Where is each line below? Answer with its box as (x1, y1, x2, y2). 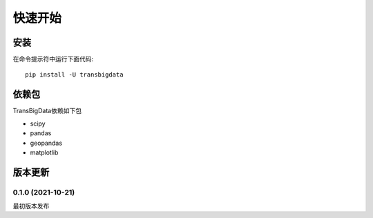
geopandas (30, 139, 62, 147)
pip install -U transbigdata (25, 71, 124, 79)
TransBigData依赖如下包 (12, 107, 82, 115)
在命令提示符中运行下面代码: (12, 55, 94, 63)
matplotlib (30, 148, 59, 157)
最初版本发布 (12, 202, 50, 210)
